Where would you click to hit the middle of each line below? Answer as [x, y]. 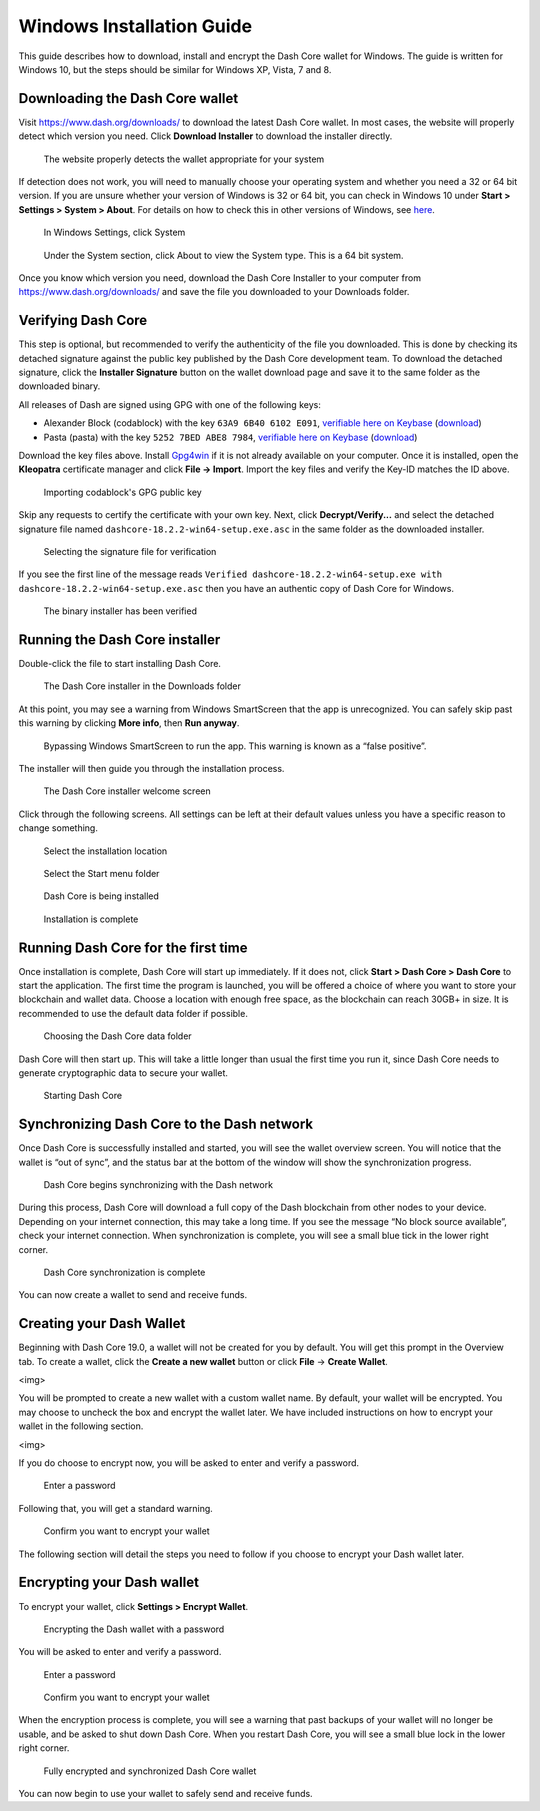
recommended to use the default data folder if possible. [133, 1013]
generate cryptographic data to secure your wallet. [123, 1072]
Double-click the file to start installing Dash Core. [120, 664]
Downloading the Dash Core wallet [128, 98]
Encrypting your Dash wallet [109, 1582]
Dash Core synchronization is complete [124, 1272]
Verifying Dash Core [83, 320]
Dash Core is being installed [101, 896]
